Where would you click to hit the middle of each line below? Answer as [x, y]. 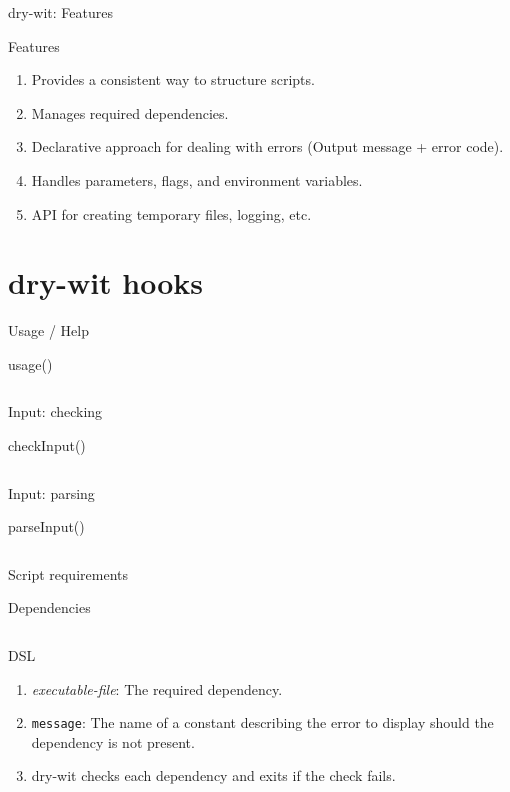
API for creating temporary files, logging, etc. [171, 213]
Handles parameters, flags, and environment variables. [197, 179]
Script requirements [68, 573]
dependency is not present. [113, 741]
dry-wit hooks [106, 282]
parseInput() [46, 526]
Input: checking [55, 411]
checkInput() [47, 445]
